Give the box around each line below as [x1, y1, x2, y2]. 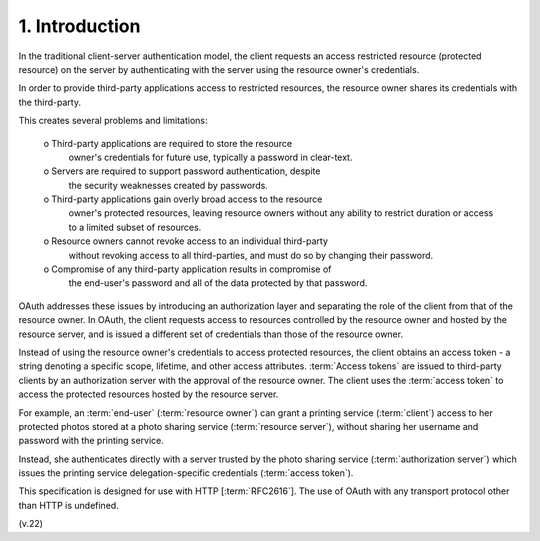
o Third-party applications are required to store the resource [43, 137, 293, 149]
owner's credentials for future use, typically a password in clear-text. [68, 151, 353, 163]
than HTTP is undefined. [18, 499, 119, 511]
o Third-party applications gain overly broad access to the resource [43, 193, 323, 205]
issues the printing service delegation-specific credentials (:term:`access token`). [18, 467, 354, 479]
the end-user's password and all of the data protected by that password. [68, 277, 368, 289]
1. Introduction [18, 15, 141, 37]
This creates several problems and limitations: [18, 115, 209, 127]
